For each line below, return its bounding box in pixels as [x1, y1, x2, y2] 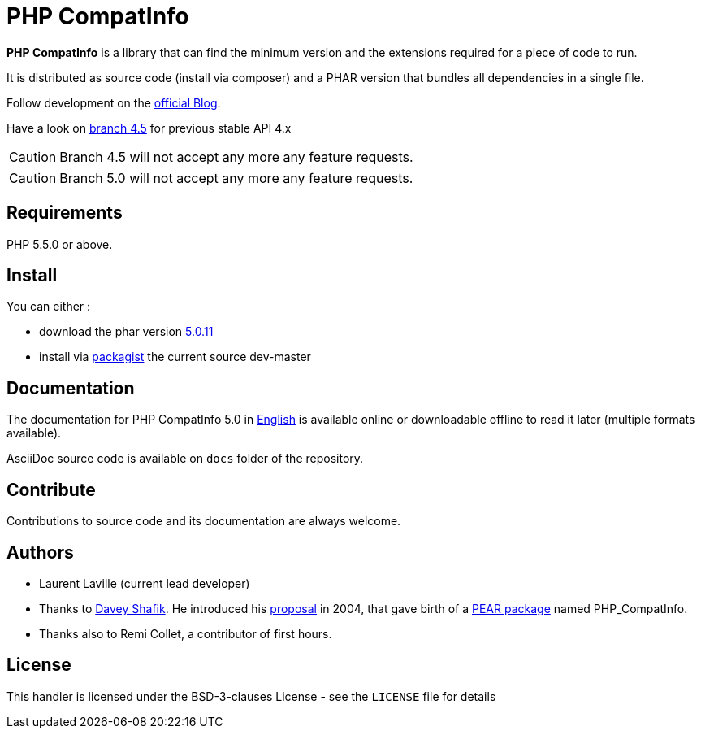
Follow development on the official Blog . [6, 95, 221, 110]
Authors [6, 541, 74, 563]
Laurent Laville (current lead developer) [39, 576, 250, 590]
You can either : [6, 299, 91, 314]
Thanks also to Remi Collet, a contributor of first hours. [39, 626, 332, 641]
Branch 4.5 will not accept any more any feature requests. [59, 148, 413, 165]
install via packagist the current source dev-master [39, 350, 311, 364]
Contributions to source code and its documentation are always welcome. [6, 514, 401, 528]
